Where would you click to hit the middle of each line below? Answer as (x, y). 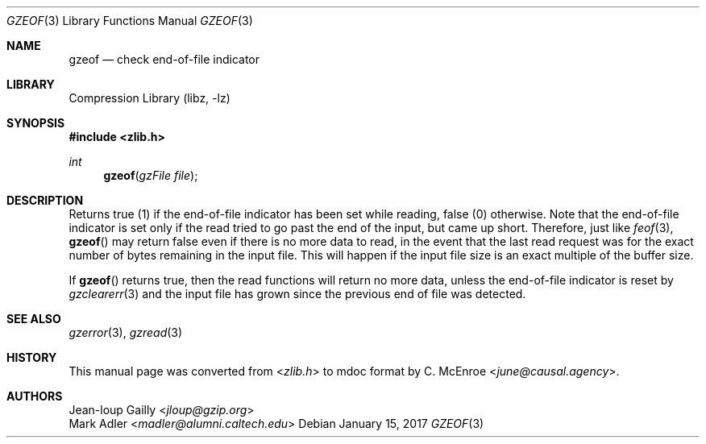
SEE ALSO (34, 319)
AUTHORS (35, 396)
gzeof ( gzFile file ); (151, 175)
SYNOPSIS (36, 123)
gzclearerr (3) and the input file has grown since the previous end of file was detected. (297, 294)
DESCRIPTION (45, 200)
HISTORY (32, 357)
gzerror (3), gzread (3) (126, 332)
